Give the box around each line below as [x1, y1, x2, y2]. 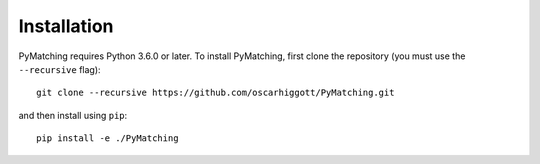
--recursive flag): [18, 63, 101, 75]
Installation [18, 15, 114, 37]
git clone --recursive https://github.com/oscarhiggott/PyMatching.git [36, 87, 395, 99]
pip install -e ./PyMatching [36, 133, 179, 144]
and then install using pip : [18, 109, 128, 121]
